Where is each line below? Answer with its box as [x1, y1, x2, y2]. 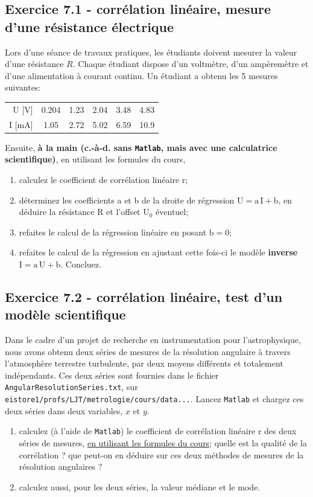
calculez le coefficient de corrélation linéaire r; [19, 173, 188, 185]
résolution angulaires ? [19, 460, 103, 473]
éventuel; [156, 205, 189, 218]
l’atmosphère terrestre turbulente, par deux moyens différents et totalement [5, 357, 283, 370]
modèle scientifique [5, 305, 126, 324]
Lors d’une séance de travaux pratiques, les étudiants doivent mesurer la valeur [5, 45, 297, 58]
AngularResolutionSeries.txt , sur [5, 380, 138, 393]
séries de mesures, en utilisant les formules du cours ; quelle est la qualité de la [19, 437, 307, 449]
